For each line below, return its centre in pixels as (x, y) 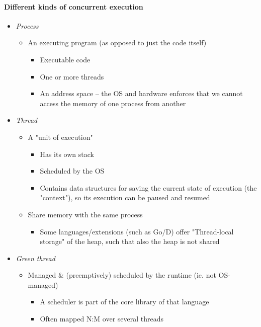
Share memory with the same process (85, 214)
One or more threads (72, 76)
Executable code (65, 59)
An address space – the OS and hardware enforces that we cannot (141, 93)
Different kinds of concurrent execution (74, 6)
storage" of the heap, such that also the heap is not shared (130, 241)
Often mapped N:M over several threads (102, 319)
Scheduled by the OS (72, 171)
